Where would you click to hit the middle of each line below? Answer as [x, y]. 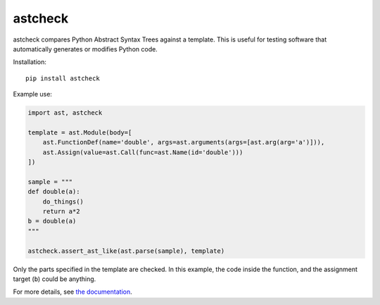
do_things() [63, 201]
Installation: [30, 62]
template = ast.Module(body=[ [80, 132]
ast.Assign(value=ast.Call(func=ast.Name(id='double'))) [143, 152]
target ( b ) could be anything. [55, 279]
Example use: [33, 94]
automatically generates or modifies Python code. [85, 49]
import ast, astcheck [65, 113]
